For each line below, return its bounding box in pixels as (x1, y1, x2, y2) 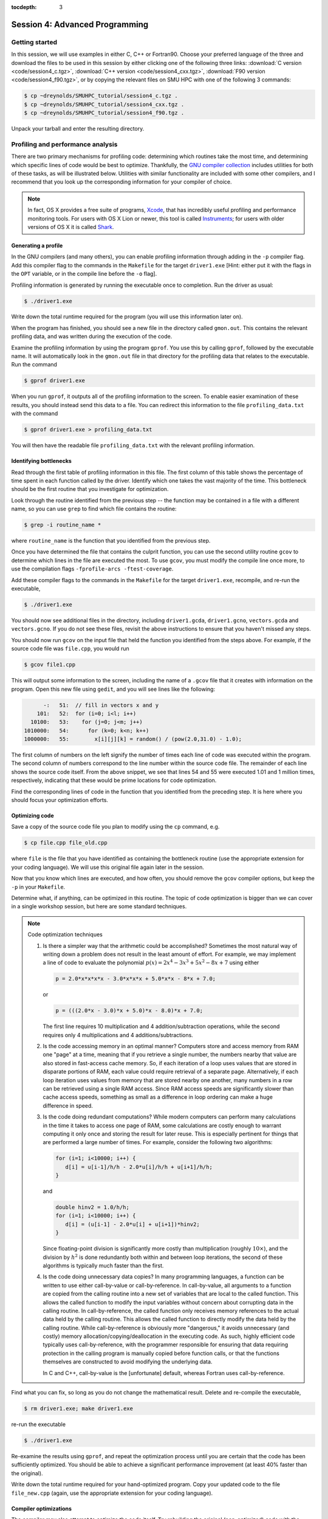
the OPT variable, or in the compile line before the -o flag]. (11, 270, 157, 278)
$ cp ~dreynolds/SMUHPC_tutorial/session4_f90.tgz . (24, 109, 185, 117)
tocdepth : (11, 4, 37, 10)
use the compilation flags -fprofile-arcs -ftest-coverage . (11, 565, 174, 572)
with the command (11, 410, 58, 417)
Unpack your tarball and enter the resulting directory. (11, 125, 145, 132)
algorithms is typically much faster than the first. (43, 1261, 164, 1269)
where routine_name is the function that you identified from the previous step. (11, 537, 211, 544)
